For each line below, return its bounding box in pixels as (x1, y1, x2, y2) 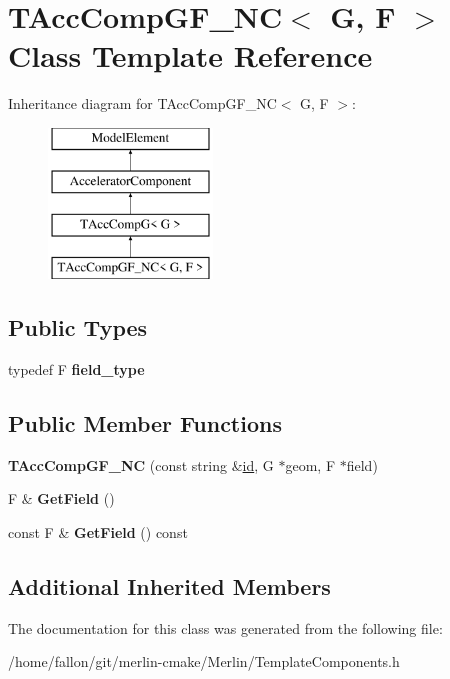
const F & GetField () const (8, 521, 188, 542)
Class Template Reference (8, 35, 373, 76)
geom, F (285, 454, 336, 475)
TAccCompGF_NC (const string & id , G (8, 454, 274, 475)
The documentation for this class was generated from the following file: (8, 617, 443, 638)
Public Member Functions (8, 407, 282, 438)
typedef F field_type (8, 358, 145, 379)
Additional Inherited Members (8, 570, 331, 601)
